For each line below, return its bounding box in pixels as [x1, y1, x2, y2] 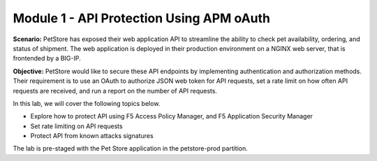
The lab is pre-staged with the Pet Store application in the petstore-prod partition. [13, 144, 248, 153]
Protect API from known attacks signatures [30, 132, 154, 140]
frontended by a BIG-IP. [13, 54, 81, 63]
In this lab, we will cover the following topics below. [13, 99, 161, 107]
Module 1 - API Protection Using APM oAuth [13, 10, 271, 26]
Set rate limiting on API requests [30, 122, 123, 130]
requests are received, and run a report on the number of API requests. [13, 86, 218, 95]
